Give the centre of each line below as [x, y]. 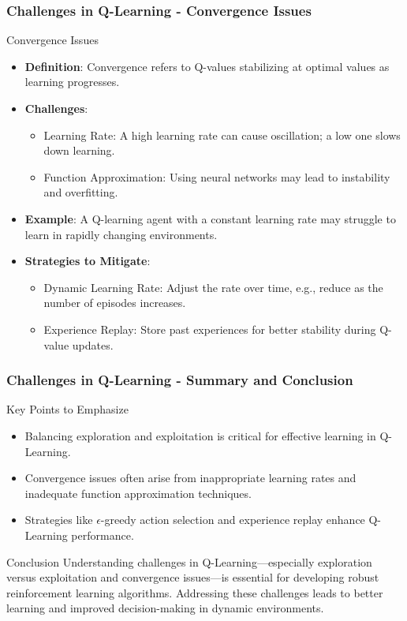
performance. [103, 535]
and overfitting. [81, 192]
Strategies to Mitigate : [88, 261]
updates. [93, 344]
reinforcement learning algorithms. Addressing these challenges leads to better [195, 592]
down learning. [79, 150]
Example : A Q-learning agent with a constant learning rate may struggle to [210, 218]
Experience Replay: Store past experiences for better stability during [210, 329]
